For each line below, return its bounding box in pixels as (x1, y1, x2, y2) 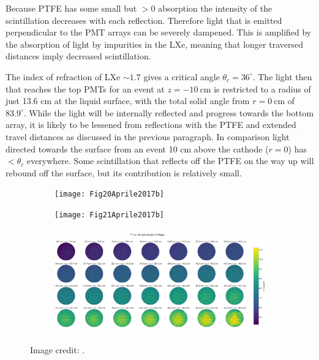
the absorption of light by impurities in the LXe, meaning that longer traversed (6, 37, 303, 50)
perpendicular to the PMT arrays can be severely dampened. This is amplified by (6, 26, 312, 39)
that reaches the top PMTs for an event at (6, 82, 165, 95)
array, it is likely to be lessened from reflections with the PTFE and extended (6, 118, 296, 131)
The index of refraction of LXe (6, 70, 121, 83)
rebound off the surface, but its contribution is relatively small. (6, 166, 242, 179)
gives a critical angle (143, 70, 220, 83)
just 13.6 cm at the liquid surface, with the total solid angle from (6, 94, 250, 107)
